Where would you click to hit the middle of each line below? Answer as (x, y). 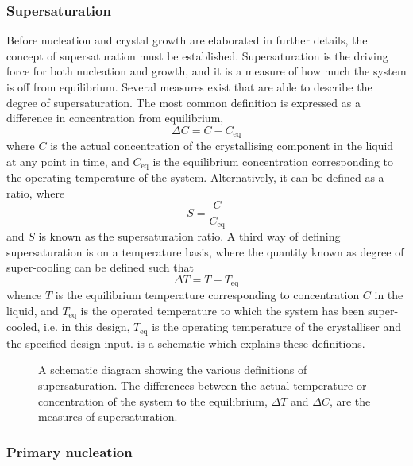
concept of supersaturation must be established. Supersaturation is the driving (197, 55)
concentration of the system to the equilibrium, (153, 401)
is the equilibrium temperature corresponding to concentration (207, 295)
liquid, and (33, 310)
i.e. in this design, (87, 327)
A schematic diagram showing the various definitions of (173, 370)
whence (24, 295)
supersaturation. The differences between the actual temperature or (203, 385)
